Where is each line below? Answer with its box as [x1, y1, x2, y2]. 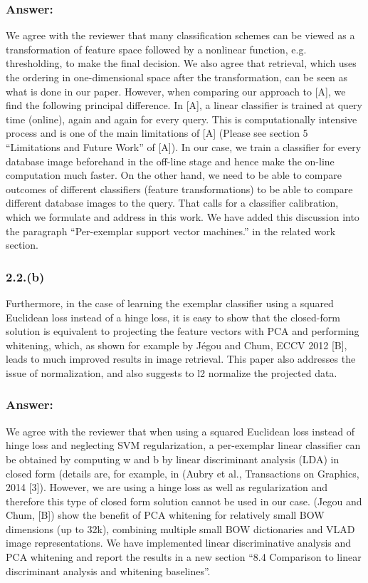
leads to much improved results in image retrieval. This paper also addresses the [6, 351, 356, 366]
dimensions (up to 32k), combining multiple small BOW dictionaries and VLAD [6, 521, 355, 536]
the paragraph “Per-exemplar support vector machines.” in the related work [6, 223, 336, 238]
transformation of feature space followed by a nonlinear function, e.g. [6, 41, 307, 56]
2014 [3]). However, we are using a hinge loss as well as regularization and [6, 480, 327, 495]
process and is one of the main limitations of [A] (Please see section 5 [6, 125, 308, 140]
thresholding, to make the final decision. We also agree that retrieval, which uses [6, 56, 357, 71]
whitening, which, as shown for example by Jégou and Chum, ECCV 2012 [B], [6, 337, 347, 352]
